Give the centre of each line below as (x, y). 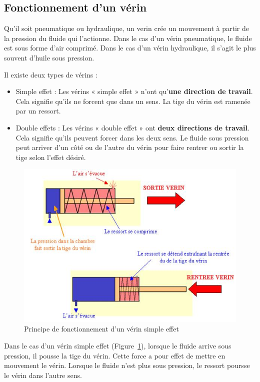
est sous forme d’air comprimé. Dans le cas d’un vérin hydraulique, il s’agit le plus (130, 48)
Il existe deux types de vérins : (51, 74)
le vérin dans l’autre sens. (43, 375)
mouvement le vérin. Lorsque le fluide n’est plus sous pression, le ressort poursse (127, 365)
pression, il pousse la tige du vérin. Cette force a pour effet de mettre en (115, 355)
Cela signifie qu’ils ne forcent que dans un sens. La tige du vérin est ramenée (133, 101)
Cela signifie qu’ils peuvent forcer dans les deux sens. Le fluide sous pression (132, 137)
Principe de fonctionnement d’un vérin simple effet (101, 329)
